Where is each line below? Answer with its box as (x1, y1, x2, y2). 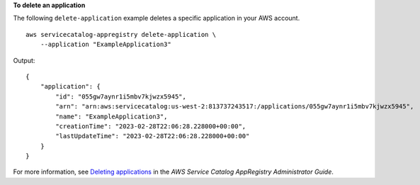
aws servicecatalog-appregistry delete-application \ (25, 30, 216, 38)
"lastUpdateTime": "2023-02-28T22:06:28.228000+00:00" (55, 132, 250, 140)
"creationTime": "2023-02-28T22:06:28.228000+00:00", (55, 122, 246, 130)
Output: (13, 56, 35, 65)
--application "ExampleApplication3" (40, 40, 171, 49)
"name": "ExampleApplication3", (55, 112, 168, 120)
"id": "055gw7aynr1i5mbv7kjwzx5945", (55, 92, 187, 101)
